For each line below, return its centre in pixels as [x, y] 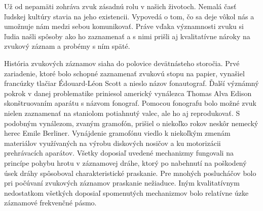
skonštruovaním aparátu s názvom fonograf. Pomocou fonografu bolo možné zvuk [130, 103]
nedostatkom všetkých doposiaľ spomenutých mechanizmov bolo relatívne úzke [126, 192]
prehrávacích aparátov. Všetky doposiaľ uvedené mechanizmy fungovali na [119, 153]
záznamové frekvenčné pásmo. [50, 203]
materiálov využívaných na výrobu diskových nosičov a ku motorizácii [112, 143]
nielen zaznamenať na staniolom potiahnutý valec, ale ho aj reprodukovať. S [122, 113]
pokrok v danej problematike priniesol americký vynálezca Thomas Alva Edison [128, 93]
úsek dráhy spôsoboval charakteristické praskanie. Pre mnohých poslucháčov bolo [130, 173]
